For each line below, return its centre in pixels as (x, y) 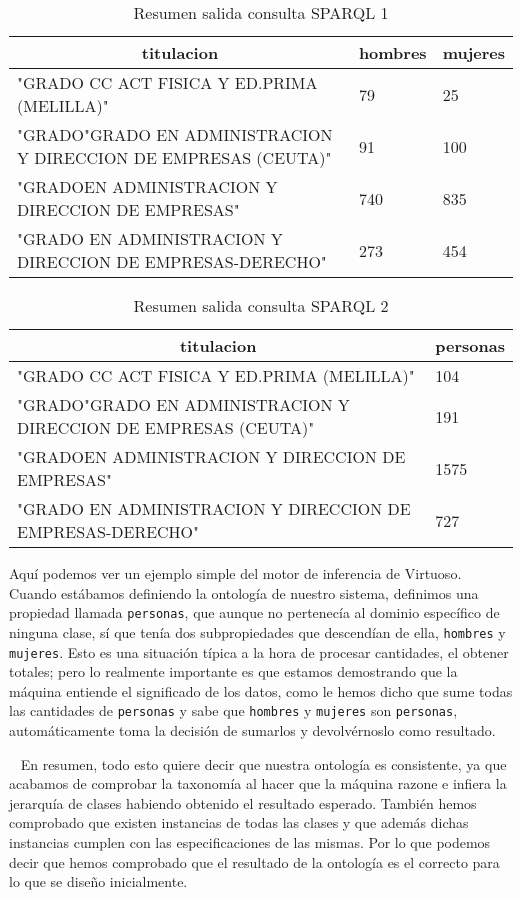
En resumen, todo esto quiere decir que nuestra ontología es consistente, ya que (263, 763)
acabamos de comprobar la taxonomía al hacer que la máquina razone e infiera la (258, 783)
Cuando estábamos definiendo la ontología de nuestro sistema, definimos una (244, 592)
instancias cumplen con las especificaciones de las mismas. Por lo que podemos (250, 841)
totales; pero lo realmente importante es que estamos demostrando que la (233, 671)
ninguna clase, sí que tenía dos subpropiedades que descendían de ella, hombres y (257, 631)
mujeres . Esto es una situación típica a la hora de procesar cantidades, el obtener (259, 651)
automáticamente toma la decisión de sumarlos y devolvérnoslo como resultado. (252, 730)
